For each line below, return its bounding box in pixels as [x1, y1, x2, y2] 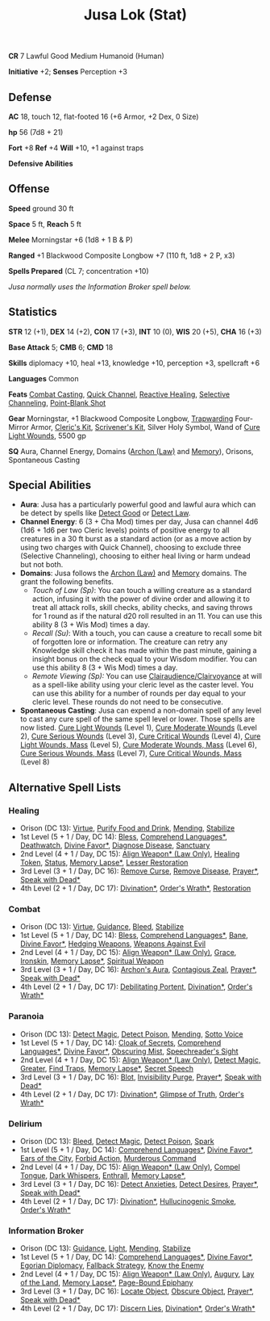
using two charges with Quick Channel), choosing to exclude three [19, 543, 242, 553]
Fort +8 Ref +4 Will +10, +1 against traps [8, 143, 144, 153]
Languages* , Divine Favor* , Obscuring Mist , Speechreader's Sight [19, 1046, 239, 1056]
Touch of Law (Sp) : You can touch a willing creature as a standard [31, 586, 252, 595]
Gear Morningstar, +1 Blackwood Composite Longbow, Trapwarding [8, 414, 234, 423]
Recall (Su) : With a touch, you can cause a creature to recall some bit [31, 629, 262, 638]
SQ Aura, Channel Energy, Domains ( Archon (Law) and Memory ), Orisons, [8, 446, 254, 456]
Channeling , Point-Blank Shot [8, 398, 106, 407]
